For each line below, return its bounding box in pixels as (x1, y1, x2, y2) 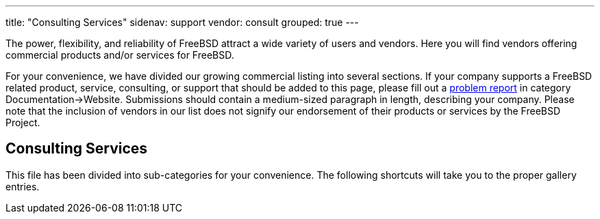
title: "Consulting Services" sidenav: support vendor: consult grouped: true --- (5, 16, 359, 28)
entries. (5, 180, 40, 192)
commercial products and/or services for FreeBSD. (5, 49, 234, 61)
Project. (5, 117, 40, 128)
